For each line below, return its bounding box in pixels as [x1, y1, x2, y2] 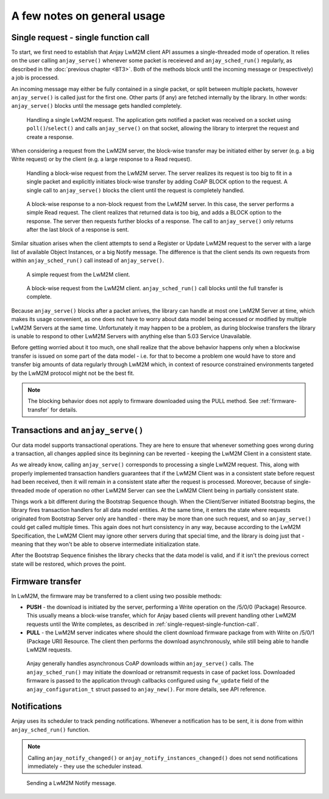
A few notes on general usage [11, 9, 166, 23]
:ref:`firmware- [260, 397, 297, 405]
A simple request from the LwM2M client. [26, 271, 130, 278]
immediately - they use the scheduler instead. [27, 762, 143, 770]
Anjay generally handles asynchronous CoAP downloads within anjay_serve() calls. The [26, 660, 254, 667]
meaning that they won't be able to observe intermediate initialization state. [11, 540, 200, 548]
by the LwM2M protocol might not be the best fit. [11, 369, 135, 377]
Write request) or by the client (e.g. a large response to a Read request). [11, 155, 192, 163]
